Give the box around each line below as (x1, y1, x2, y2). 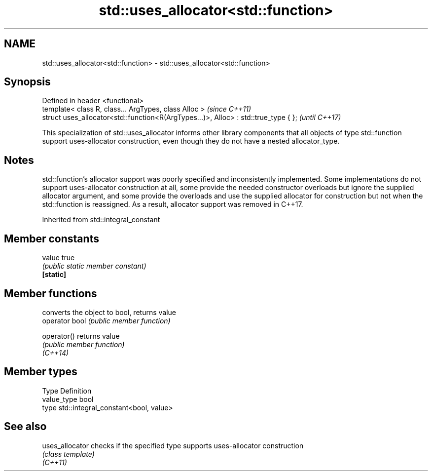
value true (42, 253, 75, 262)
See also (4, 420, 47, 433)
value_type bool (42, 395, 94, 403)
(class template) (42, 449, 95, 458)
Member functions (4, 287, 97, 300)
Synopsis (4, 76, 51, 88)
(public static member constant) (42, 262, 146, 271)
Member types (4, 365, 77, 378)
